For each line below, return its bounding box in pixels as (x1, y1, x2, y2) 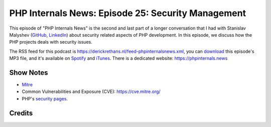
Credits (9, 108, 33, 117)
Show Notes (9, 68, 48, 77)
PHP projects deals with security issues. (9, 39, 92, 45)
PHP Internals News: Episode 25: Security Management (9, 8, 246, 19)
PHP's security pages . (22, 95, 68, 101)
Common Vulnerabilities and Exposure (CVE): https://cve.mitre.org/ (22, 88, 161, 95)
